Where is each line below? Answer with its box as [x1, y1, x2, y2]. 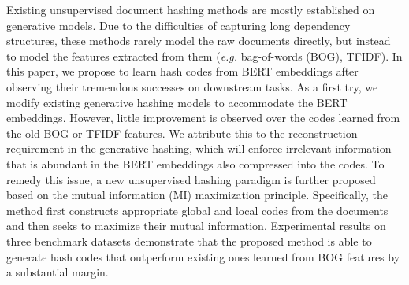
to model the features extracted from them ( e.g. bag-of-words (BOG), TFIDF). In [6, 47, 403, 64]
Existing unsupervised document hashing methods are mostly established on [6, 2, 375, 17]
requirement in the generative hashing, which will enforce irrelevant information [6, 140, 392, 157]
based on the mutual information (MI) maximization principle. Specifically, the [6, 187, 388, 203]
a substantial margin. [6, 264, 109, 280]
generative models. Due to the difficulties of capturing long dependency [6, 17, 351, 33]
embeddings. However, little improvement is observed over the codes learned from [6, 109, 400, 126]
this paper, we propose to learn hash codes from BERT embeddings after [6, 63, 359, 80]
